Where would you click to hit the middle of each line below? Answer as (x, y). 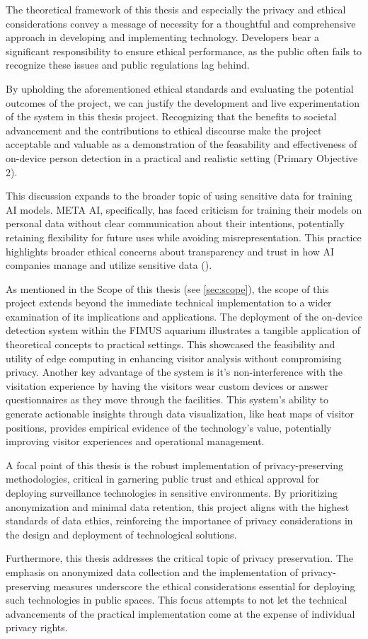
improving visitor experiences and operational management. (135, 441)
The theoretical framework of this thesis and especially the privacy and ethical (176, 9)
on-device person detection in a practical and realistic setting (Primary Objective (182, 157)
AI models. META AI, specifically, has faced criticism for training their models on (184, 209)
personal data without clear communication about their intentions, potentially (175, 223)
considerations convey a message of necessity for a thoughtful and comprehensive (181, 23)
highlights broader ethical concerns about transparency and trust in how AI (170, 251)
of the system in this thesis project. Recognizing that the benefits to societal (171, 116)
